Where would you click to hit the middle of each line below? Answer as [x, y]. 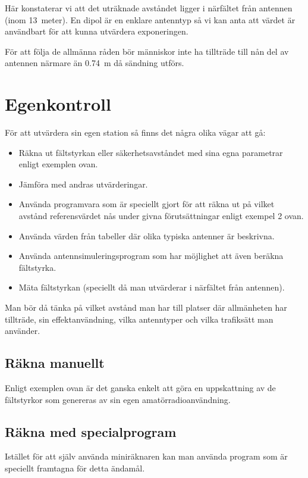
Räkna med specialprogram [91, 431]
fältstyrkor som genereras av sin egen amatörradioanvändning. [118, 399]
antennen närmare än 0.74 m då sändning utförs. [95, 63]
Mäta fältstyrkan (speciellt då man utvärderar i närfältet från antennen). [152, 287]
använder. [23, 331]
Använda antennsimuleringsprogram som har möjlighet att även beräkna [151, 256]
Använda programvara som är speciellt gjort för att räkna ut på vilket [147, 204]
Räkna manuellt [55, 363]
